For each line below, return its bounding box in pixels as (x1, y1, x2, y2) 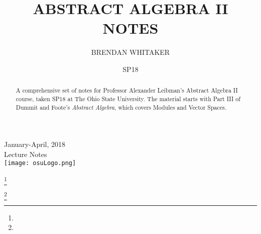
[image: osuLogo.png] (4, 160, 76, 167)
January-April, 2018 (4, 139, 66, 149)
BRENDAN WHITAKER (91, 47, 170, 57)
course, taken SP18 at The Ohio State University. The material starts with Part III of (16, 94, 240, 103)
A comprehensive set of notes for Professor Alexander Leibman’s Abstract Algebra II (16, 86, 238, 95)
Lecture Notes (4, 148, 47, 159)
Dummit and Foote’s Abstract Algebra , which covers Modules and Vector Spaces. (16, 103, 227, 111)
